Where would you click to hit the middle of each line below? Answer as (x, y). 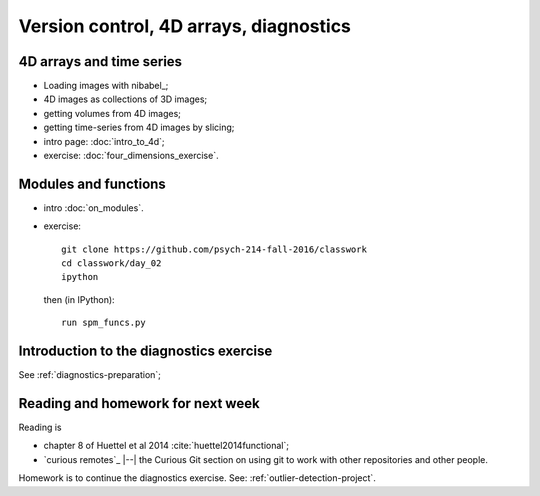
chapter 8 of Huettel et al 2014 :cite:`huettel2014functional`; (166, 446)
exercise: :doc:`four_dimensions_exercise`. (131, 156)
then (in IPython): (79, 299)
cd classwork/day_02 (111, 263)
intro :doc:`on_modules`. (93, 207)
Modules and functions (92, 183)
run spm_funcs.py (103, 323)
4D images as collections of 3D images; (125, 99)
